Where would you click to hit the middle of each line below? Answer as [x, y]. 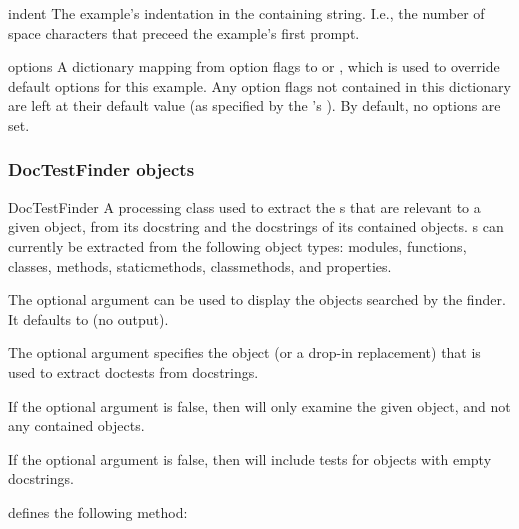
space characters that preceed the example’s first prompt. [184, 32]
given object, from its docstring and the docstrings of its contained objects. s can [256, 226]
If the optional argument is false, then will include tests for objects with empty [250, 458]
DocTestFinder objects [101, 169]
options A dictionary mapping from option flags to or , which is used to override [254, 66]
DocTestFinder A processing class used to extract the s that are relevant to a [244, 206]
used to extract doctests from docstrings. [133, 371]
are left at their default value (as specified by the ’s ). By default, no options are [254, 105]
